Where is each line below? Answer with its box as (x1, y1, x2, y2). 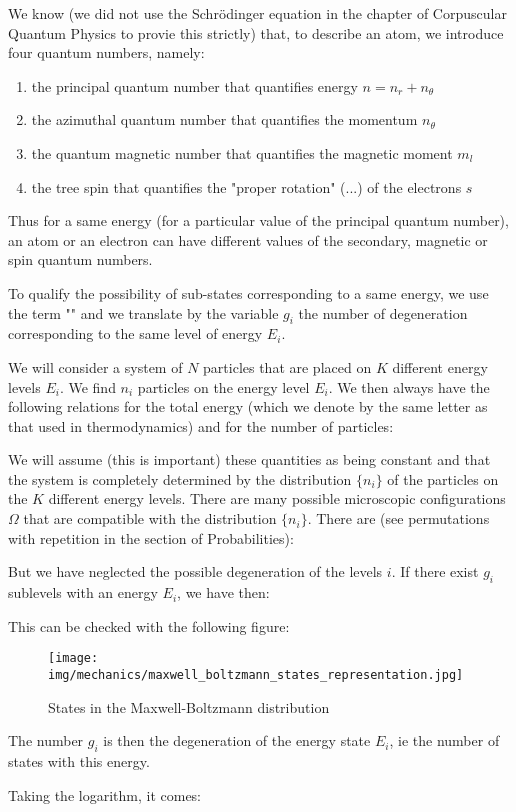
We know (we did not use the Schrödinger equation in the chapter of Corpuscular (8, 3, 507, 23)
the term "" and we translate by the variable (8, 302, 279, 323)
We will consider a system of (8, 356, 183, 377)
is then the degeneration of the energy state (103, 730, 371, 751)
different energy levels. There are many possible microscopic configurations (48, 488, 506, 509)
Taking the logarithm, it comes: (8, 784, 202, 805)
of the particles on (387, 468, 499, 489)
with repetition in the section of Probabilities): (8, 527, 294, 548)
